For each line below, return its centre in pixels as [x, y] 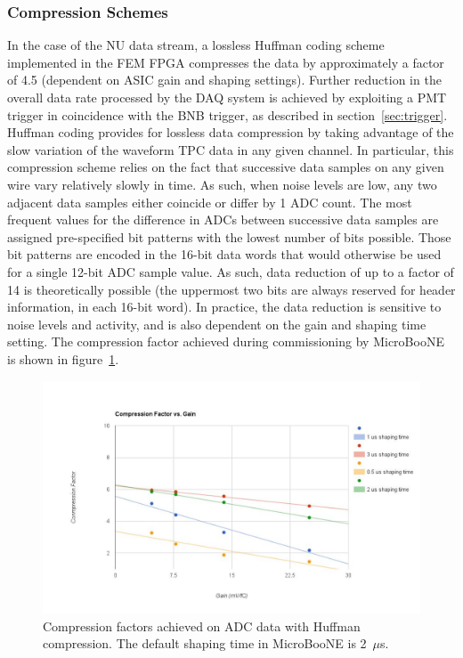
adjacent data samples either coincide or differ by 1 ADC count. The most [210, 202]
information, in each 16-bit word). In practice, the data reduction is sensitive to [224, 307]
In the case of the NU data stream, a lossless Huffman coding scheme [196, 45]
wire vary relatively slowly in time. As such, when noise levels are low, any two [222, 184]
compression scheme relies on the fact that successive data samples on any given [226, 167]
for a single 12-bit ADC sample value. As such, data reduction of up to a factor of [231, 271]
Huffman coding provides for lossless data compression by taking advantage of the [231, 132]
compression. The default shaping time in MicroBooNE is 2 [205, 643]
